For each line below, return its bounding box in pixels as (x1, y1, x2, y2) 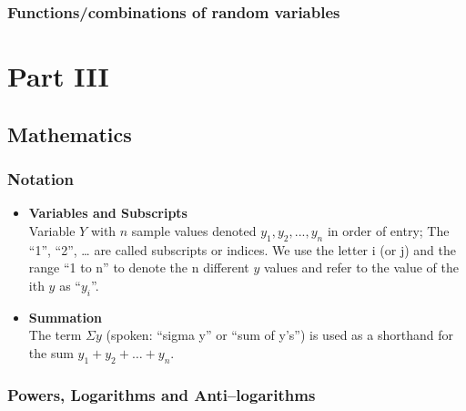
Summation (28, 307, 103, 326)
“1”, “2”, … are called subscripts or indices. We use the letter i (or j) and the (28, 240, 456, 259)
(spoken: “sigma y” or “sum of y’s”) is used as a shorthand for (106, 325, 453, 344)
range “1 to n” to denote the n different (28, 258, 249, 277)
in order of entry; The (327, 221, 450, 240)
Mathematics (7, 119, 132, 148)
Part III (7, 57, 109, 95)
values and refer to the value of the (263, 258, 459, 277)
